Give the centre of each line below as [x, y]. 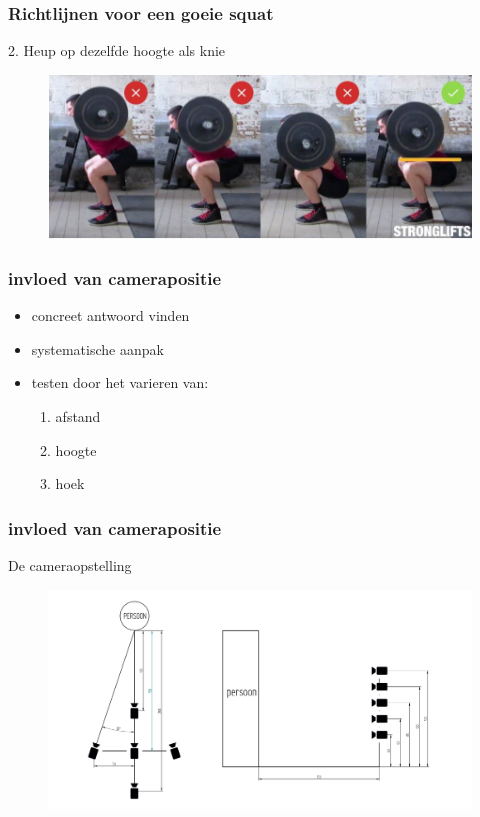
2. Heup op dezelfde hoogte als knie [117, 50]
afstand [78, 415]
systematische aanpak [97, 348]
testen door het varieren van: [120, 382]
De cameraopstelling [70, 564]
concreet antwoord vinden [110, 315]
